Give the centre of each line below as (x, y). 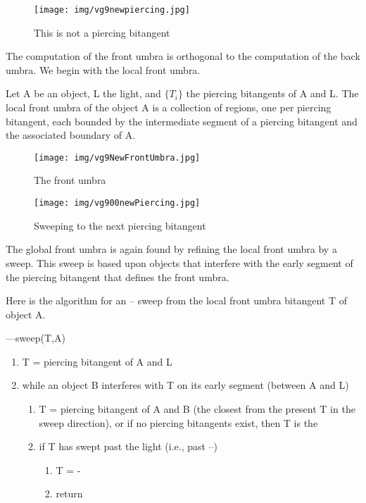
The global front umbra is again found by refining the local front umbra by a (171, 249)
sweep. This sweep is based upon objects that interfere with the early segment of (179, 262)
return (69, 493)
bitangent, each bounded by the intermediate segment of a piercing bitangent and (182, 121)
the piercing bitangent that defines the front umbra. (118, 277)
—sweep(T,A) (36, 338)
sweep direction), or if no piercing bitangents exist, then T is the (178, 422)
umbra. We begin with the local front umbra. (103, 69)
